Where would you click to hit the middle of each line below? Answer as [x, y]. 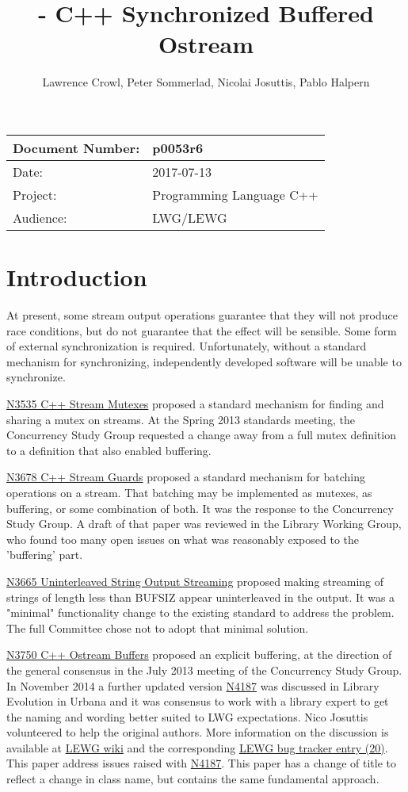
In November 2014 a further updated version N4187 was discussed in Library [193, 685]
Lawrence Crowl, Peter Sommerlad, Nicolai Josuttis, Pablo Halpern [206, 82]
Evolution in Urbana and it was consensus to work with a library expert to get [198, 701]
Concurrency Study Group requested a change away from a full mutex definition [201, 435]
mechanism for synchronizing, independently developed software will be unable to [204, 361]
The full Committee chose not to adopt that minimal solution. [158, 627]
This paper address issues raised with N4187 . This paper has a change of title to [201, 763]
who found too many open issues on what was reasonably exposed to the [183, 539]
